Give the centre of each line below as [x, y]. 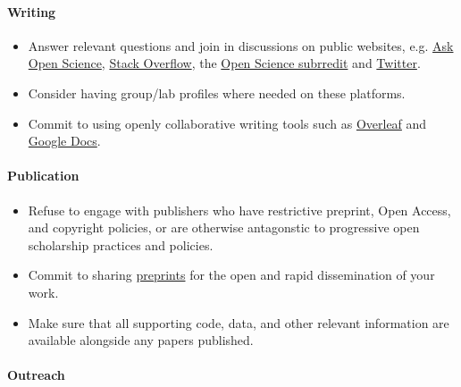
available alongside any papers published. [141, 340]
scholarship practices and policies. [121, 244]
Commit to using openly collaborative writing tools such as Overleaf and [227, 123]
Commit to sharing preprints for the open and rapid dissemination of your [231, 275]
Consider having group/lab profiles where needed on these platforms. [217, 93]
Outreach [36, 375]
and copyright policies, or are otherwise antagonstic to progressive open [224, 227]
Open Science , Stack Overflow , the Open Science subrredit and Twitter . [224, 63]
